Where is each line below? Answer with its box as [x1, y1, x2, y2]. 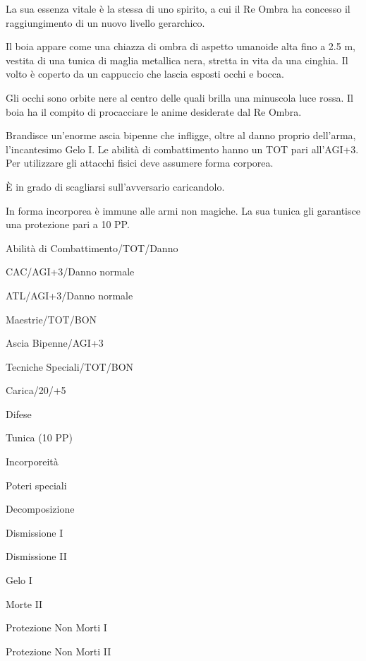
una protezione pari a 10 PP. [6, 217, 130, 232]
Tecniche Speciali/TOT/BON [6, 359, 134, 374]
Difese [6, 406, 32, 421]
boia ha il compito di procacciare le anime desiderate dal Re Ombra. [6, 104, 302, 119]
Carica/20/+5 [6, 383, 66, 398]
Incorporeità [6, 454, 59, 469]
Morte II [6, 596, 43, 611]
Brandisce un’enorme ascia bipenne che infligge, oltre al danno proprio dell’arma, [6, 128, 356, 143]
